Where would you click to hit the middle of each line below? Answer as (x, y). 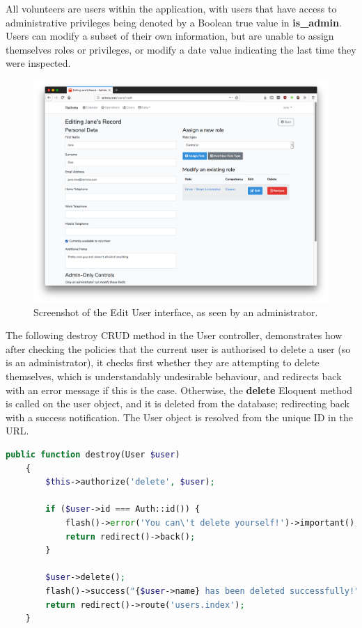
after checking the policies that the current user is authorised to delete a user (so (178, 348)
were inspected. (38, 63)
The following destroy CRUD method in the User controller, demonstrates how (174, 335)
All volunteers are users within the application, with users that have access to (171, 8)
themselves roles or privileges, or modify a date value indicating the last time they (181, 49)
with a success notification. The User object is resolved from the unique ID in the (179, 417)
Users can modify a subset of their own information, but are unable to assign (170, 36)
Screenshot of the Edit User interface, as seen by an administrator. (176, 312)
